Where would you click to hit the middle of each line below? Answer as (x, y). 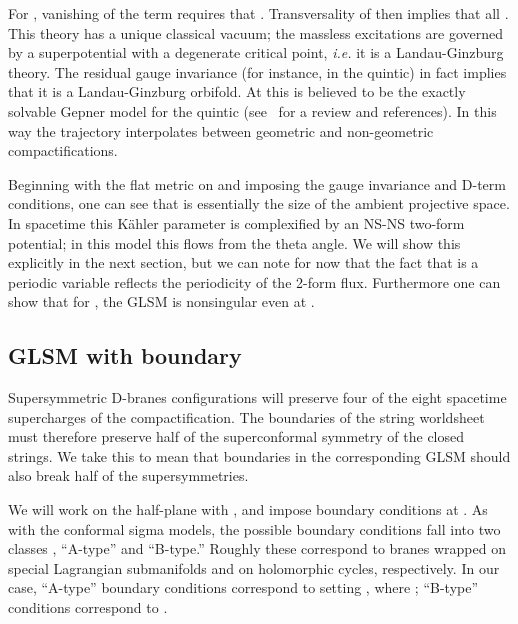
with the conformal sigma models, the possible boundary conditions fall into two (254, 528)
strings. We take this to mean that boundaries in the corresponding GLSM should (259, 455)
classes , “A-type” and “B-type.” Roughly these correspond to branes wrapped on (257, 548)
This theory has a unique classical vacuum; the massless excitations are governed (256, 32)
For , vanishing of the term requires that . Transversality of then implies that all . (258, 13)
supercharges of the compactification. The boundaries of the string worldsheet (246, 416)
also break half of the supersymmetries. (128, 475)
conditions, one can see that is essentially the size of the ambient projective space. (259, 203)
